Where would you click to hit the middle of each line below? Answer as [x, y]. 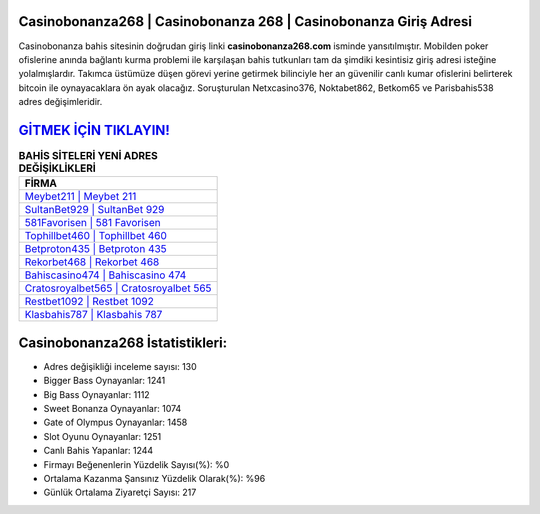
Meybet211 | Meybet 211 [80, 197]
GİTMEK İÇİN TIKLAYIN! [94, 130]
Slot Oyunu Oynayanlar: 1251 [102, 436]
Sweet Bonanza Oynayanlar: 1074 [112, 409]
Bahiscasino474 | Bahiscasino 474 [105, 275]
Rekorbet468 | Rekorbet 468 [92, 262]
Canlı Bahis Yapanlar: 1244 [98, 451]
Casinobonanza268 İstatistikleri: [123, 342]
